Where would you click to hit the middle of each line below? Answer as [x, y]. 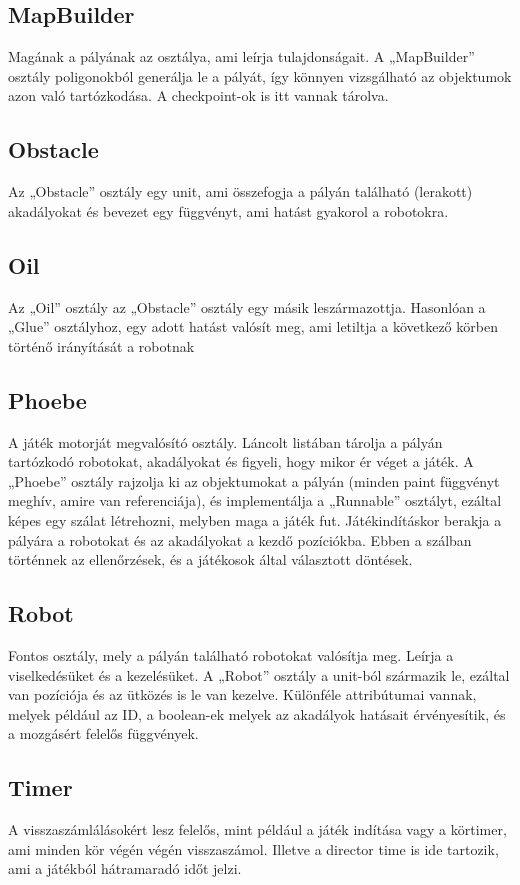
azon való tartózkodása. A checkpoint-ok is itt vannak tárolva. [198, 95]
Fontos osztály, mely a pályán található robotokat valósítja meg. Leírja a [231, 654]
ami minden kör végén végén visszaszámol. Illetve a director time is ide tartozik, [253, 848]
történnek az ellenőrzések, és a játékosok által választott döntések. [210, 559]
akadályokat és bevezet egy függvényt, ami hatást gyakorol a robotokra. [228, 210]
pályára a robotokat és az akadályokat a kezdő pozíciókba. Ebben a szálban [240, 539]
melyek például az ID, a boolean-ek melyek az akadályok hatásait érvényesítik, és [257, 713]
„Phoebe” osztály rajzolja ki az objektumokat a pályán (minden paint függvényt [254, 480]
